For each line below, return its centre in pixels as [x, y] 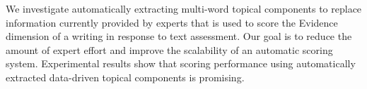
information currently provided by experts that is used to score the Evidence [172, 22]
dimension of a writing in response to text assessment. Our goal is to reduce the [179, 36]
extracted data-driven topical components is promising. [125, 77]
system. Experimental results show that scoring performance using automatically [181, 63]
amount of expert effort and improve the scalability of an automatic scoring [169, 49]
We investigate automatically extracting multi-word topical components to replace [184, 8]
